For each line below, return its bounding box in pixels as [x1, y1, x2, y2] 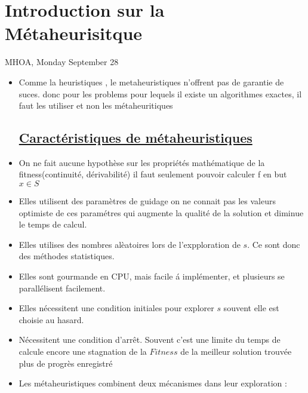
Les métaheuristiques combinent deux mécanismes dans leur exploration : [19, 377, 287, 389]
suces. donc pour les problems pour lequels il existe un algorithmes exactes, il [19, 87, 302, 100]
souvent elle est [223, 302, 279, 314]
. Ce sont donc [247, 238, 300, 250]
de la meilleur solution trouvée [180, 345, 292, 358]
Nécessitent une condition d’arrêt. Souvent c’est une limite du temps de [19, 333, 281, 346]
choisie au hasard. [19, 313, 84, 326]
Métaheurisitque [5, 21, 143, 45]
